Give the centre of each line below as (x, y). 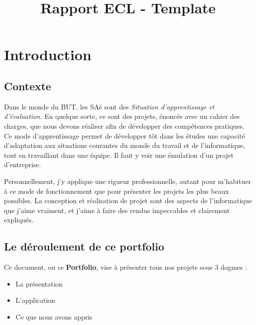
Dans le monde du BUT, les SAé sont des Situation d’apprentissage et (109, 106)
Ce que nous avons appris (54, 316)
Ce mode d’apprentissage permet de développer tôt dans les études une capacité (125, 135)
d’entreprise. (23, 164)
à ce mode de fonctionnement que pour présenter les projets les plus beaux (117, 191)
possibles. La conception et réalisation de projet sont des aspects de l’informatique (128, 200)
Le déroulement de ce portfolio (84, 246)
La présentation (39, 283)
